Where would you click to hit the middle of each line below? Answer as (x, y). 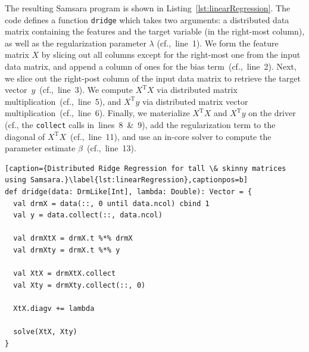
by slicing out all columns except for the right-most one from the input (171, 54)
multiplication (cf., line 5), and (63, 101)
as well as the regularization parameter (76, 43)
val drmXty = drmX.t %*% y (67, 250)
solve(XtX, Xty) (45, 332)
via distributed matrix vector (195, 101)
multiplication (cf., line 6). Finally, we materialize (97, 113)
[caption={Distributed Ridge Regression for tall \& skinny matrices (146, 168)
